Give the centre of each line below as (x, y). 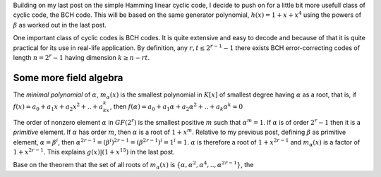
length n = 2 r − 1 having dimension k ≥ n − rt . (81, 57)
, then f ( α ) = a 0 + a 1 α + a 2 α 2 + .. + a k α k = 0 (176, 107)
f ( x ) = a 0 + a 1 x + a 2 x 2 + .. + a (58, 107)
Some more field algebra (68, 78)
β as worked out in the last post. (60, 25)
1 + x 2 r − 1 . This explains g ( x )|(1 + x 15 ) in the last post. (94, 152)
